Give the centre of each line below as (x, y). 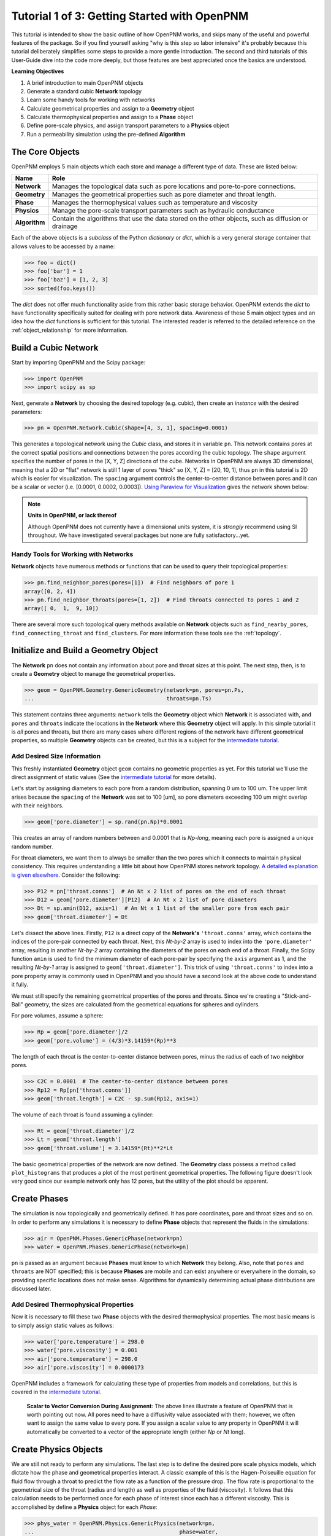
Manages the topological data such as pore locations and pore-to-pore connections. (174, 186)
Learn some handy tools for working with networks (91, 100)
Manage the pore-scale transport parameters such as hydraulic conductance (163, 211)
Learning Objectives (38, 71)
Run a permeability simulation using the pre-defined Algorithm (106, 134)
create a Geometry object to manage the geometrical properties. (93, 673)
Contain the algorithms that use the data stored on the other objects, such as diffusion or (180, 219)
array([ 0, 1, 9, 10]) (62, 609)
